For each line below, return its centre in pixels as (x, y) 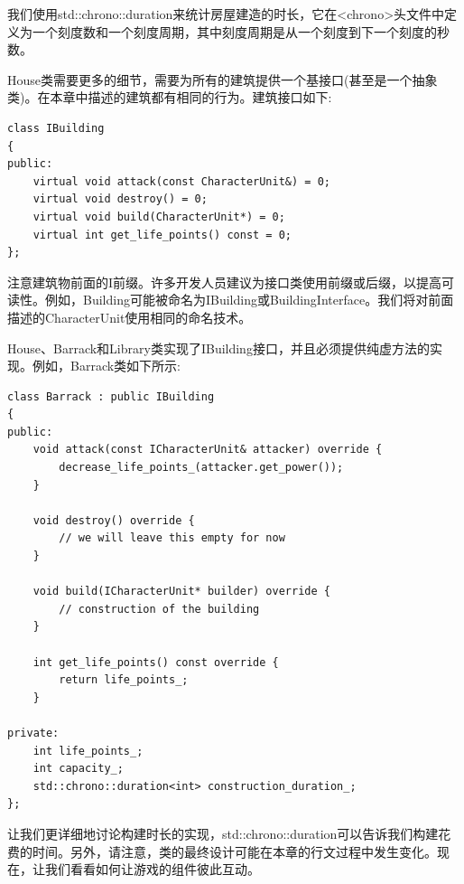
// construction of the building (159, 609)
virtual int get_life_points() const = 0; (162, 235)
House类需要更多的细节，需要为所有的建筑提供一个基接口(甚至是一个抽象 (223, 79)
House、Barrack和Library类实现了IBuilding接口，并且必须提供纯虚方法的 (218, 348)
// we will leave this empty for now (172, 538)
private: (33, 733)
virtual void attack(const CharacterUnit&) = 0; (181, 181)
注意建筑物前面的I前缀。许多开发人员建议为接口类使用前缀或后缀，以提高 (225, 282)
